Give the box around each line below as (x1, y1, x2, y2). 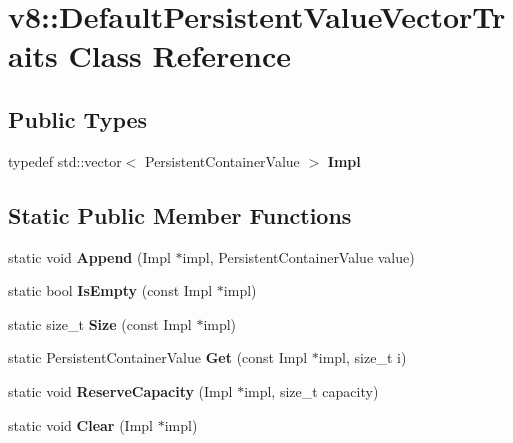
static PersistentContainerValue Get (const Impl (8, 347, 308, 368)
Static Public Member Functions (8, 199, 352, 230)
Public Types (8, 103, 148, 134)
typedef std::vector (8, 150, 122, 171)
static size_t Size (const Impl (8, 313, 192, 334)
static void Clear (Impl (8, 414, 153, 435)
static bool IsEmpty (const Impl (8, 280, 213, 301)
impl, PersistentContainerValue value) (182, 246, 415, 267)
